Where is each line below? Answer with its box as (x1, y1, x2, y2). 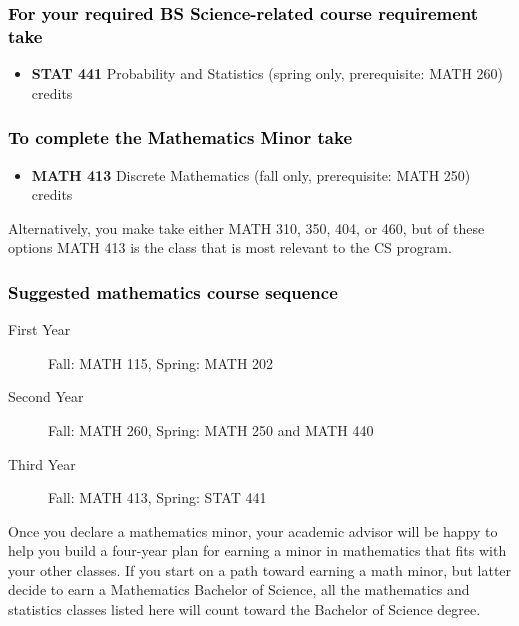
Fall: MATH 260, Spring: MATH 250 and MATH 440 (48, 419, 374, 440)
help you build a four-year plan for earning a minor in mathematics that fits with (8, 540, 507, 561)
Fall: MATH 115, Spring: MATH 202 (48, 352, 274, 373)
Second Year (8, 386, 84, 407)
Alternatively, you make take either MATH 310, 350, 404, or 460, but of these (8, 217, 485, 238)
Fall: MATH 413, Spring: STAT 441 (48, 487, 267, 508)
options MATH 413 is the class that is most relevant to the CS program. (8, 237, 452, 258)
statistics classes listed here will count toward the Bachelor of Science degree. (8, 599, 481, 620)
